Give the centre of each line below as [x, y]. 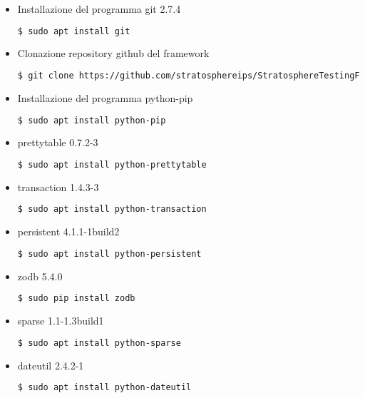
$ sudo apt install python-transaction [112, 209]
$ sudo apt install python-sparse [99, 343]
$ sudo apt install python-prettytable [112, 165]
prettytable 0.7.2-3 [58, 142]
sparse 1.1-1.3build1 [61, 321]
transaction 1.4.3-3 [58, 187]
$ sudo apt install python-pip [92, 120]
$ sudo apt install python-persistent [109, 254]
